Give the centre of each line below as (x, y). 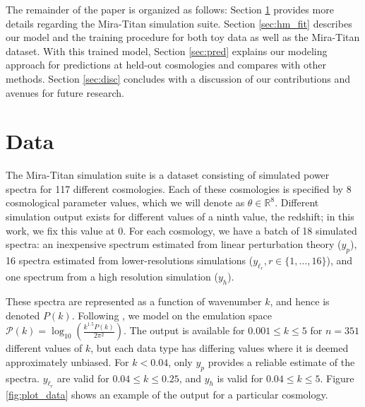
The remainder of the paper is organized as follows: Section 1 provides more (170, 9)
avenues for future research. (65, 92)
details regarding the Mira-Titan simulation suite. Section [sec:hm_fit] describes (179, 23)
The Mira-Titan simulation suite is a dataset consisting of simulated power (168, 175)
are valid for (83, 378)
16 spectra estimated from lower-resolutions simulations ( (130, 260)
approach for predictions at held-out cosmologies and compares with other (166, 65)
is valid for (240, 378)
